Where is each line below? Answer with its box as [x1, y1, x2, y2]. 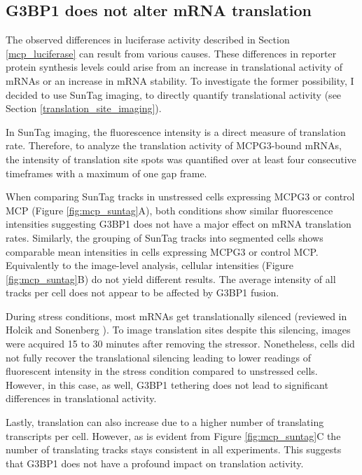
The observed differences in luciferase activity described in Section [6, 32, 290, 47]
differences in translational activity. [6, 391, 157, 406]
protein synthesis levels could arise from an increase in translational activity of [6, 60, 343, 74]
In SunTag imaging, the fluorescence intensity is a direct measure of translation [6, 124, 346, 139]
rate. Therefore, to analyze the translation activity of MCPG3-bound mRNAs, [6, 138, 342, 153]
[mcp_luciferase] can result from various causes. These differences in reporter [6, 46, 337, 60]
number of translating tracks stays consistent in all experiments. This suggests [6, 442, 342, 457]
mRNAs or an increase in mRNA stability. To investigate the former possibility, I [6, 73, 354, 88]
